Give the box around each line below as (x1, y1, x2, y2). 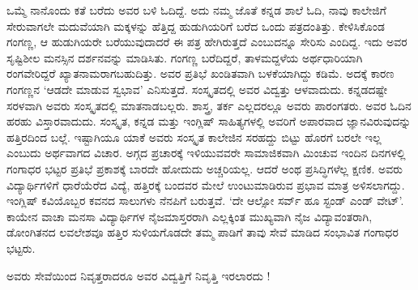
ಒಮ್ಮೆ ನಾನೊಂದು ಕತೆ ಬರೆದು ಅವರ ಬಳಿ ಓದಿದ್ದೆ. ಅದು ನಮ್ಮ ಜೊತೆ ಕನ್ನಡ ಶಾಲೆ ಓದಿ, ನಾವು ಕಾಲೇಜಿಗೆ (6, 2, 386, 18)
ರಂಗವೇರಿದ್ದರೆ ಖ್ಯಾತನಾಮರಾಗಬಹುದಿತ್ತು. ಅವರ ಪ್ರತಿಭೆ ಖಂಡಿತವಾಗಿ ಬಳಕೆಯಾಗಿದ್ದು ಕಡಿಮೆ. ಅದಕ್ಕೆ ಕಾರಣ (6, 65, 395, 82)
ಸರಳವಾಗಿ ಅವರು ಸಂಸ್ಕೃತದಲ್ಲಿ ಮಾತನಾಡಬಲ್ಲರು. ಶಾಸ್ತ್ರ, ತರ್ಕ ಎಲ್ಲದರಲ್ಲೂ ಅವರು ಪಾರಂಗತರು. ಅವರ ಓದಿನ (6, 96, 412, 113)
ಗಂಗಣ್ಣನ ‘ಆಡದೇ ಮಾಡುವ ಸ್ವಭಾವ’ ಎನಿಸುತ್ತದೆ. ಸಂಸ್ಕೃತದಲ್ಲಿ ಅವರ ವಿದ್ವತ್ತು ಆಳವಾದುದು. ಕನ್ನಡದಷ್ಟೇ (6, 80, 388, 97)
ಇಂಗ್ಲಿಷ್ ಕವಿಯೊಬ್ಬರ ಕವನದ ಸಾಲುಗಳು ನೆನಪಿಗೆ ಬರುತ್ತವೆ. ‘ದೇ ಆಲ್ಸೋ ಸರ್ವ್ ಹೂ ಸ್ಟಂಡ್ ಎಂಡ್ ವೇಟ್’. (6, 192, 404, 209)
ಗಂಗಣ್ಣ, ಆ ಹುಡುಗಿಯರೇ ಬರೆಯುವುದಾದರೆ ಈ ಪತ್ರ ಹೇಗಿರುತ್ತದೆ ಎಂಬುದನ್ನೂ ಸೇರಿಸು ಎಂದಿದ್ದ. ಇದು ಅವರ (6, 33, 407, 50)
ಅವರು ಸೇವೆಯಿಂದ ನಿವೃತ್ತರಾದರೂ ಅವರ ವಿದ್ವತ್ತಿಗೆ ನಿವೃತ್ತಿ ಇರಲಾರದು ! (6, 267, 271, 284)
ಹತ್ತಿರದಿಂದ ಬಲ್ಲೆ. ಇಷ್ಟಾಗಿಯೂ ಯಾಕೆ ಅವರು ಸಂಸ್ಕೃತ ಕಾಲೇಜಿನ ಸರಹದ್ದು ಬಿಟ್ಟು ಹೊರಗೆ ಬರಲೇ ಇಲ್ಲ (6, 128, 382, 145)
